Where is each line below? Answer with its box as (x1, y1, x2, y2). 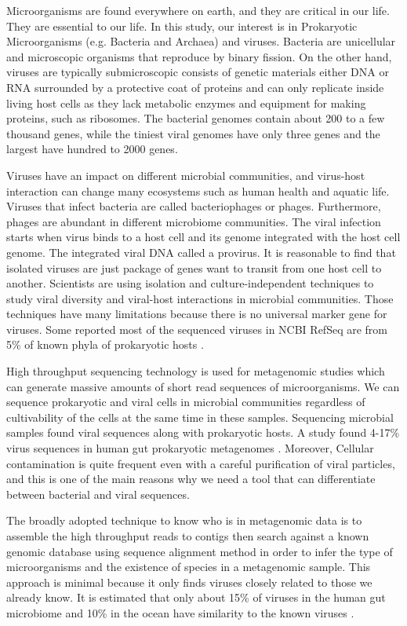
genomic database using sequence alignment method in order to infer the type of (6, 543, 393, 559)
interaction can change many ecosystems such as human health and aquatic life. (6, 182, 390, 199)
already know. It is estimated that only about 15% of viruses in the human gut (6, 589, 386, 606)
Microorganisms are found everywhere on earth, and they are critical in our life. (6, 2, 390, 18)
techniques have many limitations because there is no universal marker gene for (6, 306, 387, 322)
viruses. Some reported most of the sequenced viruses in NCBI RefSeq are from (6, 320, 387, 337)
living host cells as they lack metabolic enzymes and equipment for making (6, 94, 366, 111)
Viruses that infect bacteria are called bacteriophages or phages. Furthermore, (6, 198, 381, 214)
